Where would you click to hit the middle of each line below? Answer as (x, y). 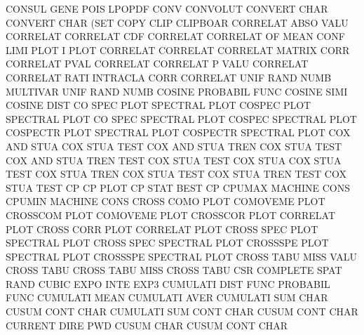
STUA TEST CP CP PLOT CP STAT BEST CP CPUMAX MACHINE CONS (178, 187)
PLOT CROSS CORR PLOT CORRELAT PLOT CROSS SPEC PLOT (162, 229)
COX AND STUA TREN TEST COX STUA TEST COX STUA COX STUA (174, 160)
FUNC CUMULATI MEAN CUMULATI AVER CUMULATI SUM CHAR (167, 297)
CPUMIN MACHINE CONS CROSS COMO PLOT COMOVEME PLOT (166, 201)
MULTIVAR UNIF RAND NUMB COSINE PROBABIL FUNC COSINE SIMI (177, 91)
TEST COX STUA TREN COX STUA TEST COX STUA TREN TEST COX (176, 174)
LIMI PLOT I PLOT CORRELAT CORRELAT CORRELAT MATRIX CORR (178, 50)
